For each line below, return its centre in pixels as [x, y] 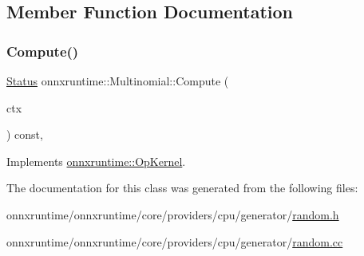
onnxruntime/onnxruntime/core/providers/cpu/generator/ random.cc [175, 241]
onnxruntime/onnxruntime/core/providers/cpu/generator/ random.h [173, 214]
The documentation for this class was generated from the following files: [182, 188]
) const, [25, 134]
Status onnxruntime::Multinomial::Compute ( [118, 81]
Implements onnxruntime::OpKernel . [96, 161]
